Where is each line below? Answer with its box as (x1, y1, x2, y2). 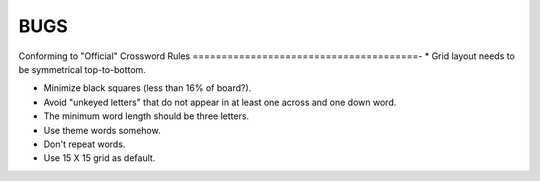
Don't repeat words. (43, 138, 126, 150)
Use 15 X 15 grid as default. (43, 152, 156, 164)
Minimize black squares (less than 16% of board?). (43, 82, 252, 94)
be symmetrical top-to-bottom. (18, 63, 147, 75)
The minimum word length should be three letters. (43, 110, 250, 122)
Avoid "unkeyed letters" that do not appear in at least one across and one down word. (43, 96, 397, 108)
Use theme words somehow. (43, 124, 161, 136)
